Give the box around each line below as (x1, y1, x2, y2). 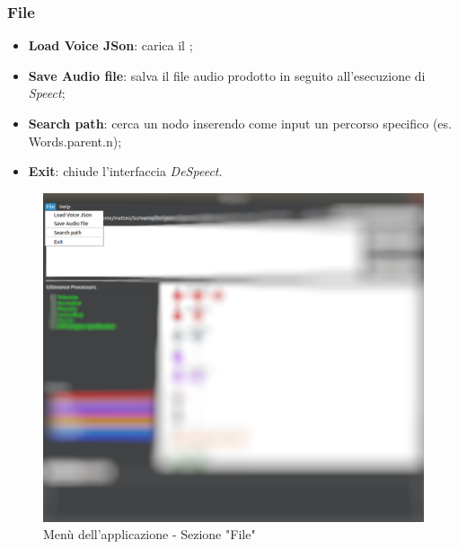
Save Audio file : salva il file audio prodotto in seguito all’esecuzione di (28, 66, 426, 84)
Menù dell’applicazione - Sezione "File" (43, 525, 256, 544)
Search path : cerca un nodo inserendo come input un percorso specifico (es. (28, 114, 452, 132)
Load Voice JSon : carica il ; (28, 36, 193, 55)
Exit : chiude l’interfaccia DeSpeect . (28, 162, 223, 181)
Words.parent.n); (28, 131, 122, 150)
